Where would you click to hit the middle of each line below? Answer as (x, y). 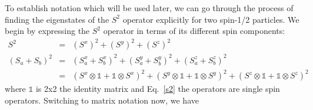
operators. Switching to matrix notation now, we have (102, 100)
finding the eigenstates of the (57, 19)
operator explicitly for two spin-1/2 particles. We (211, 19)
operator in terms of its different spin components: (194, 31)
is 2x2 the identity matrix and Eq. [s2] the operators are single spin (158, 89)
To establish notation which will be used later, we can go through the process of (149, 8)
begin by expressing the (47, 31)
